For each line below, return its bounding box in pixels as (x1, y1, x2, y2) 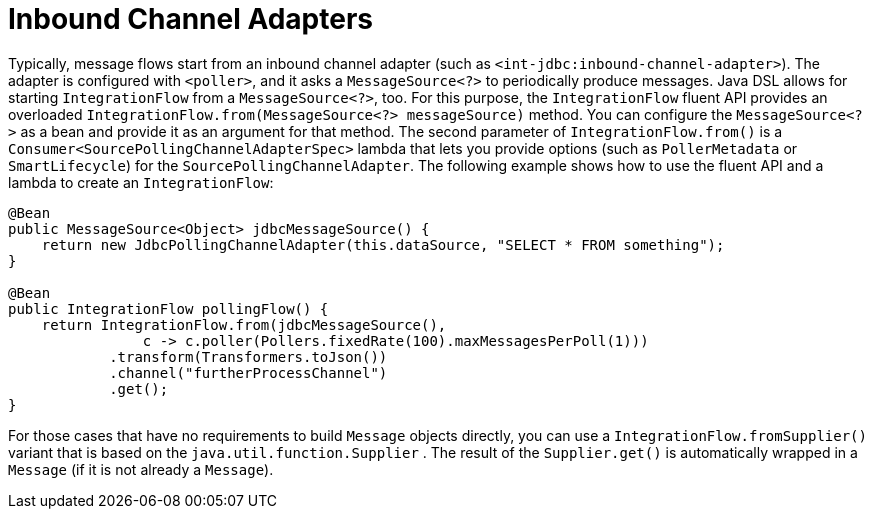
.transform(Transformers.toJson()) (109, 348, 388, 365)
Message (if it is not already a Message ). (8, 460, 274, 478)
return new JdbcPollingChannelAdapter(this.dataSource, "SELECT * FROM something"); (41, 236, 725, 253)
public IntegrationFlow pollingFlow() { (8, 300, 329, 317)
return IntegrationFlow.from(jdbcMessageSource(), (41, 316, 447, 333)
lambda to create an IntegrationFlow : (8, 173, 274, 191)
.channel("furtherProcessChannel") (109, 364, 388, 381)
